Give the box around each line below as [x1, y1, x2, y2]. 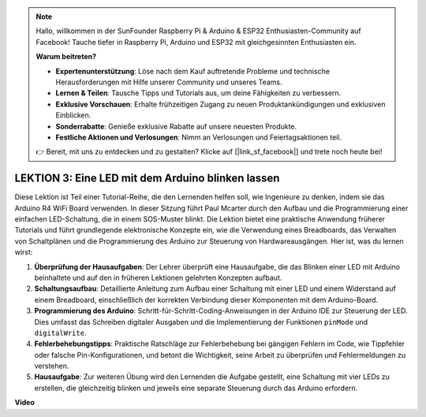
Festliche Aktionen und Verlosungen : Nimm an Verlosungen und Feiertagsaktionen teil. [55, 132, 342, 142]
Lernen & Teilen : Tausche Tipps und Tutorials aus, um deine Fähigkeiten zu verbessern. [55, 88, 342, 98]
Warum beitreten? [35, 52, 97, 61]
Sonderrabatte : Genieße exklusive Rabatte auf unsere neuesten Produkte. [55, 121, 297, 131]
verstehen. [34, 361, 69, 370]
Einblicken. [55, 110, 92, 120]
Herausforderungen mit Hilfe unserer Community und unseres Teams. [55, 77, 283, 87]
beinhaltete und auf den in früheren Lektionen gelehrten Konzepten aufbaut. [34, 273, 282, 282]
